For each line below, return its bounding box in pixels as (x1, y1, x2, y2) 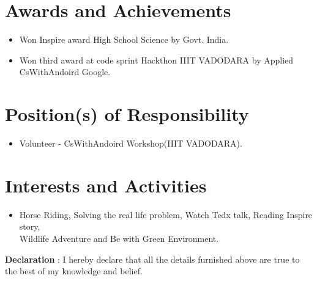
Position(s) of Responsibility (5, 101, 249, 126)
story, (19, 220, 40, 233)
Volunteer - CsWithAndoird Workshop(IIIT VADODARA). (19, 137, 242, 150)
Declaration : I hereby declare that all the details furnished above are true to (5, 252, 300, 265)
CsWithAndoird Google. (19, 65, 111, 78)
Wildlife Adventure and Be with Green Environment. (19, 232, 219, 244)
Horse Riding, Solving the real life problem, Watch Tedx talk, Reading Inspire (19, 208, 313, 221)
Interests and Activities (5, 172, 207, 197)
